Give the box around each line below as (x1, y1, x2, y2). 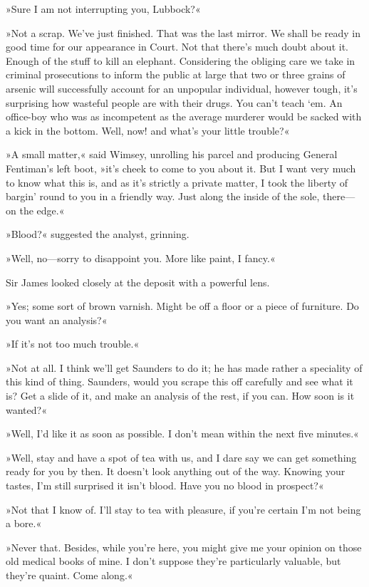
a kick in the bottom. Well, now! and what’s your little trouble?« (6, 123, 290, 137)
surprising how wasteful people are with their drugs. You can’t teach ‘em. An (6, 95, 343, 110)
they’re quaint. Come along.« (6, 568, 133, 582)
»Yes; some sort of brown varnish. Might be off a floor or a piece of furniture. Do (6, 298, 359, 313)
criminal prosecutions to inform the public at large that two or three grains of (6, 67, 345, 82)
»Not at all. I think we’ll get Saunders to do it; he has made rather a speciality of (6, 360, 363, 375)
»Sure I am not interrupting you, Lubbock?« (6, 1, 201, 16)
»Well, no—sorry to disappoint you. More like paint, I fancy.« (6, 250, 276, 265)
